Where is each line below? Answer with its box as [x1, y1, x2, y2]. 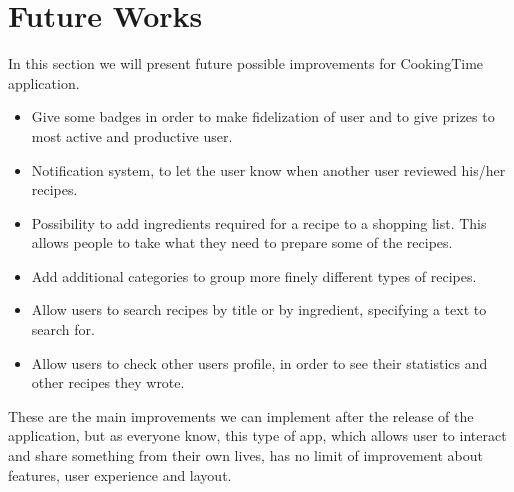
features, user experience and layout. [8, 464, 232, 485]
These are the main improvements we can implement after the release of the [8, 405, 474, 426]
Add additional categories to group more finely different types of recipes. [31, 265, 477, 286]
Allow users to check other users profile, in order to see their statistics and [31, 352, 488, 373]
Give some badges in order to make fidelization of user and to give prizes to [31, 106, 495, 127]
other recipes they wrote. [31, 372, 185, 393]
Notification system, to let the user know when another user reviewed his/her [31, 159, 506, 180]
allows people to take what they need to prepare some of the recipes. [31, 232, 453, 253]
